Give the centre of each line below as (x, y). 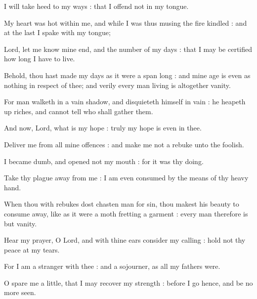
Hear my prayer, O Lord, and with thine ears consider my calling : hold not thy (125, 240)
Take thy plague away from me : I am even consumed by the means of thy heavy (126, 178)
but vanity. (21, 223)
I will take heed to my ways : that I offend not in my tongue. (96, 6)
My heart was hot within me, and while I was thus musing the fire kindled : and (126, 22)
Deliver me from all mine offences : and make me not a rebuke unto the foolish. (124, 144)
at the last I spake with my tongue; (57, 32)
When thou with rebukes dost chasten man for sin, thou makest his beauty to (122, 204)
